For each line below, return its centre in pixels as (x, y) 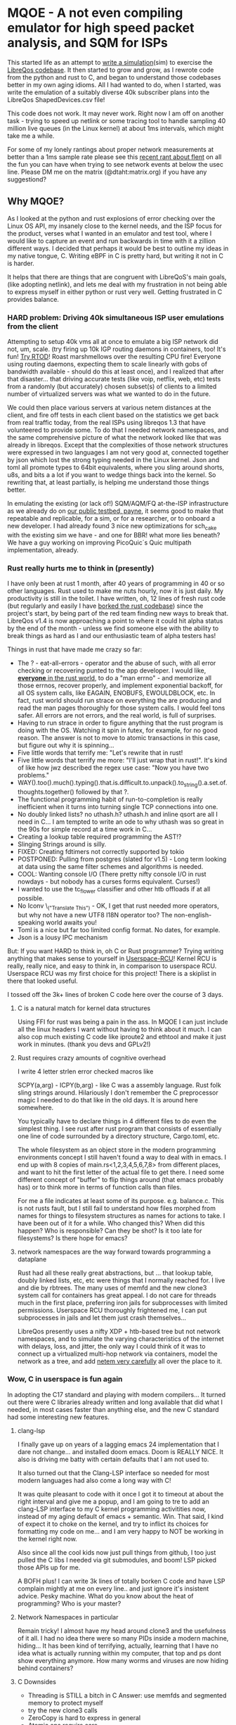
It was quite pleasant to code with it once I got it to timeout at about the (120, 1494)
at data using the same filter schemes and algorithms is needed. (110, 866)
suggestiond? (27, 179)
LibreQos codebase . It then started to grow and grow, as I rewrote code (111, 70)
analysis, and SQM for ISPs (88, 43)
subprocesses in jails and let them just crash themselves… (102, 1318)
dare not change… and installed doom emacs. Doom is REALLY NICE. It (120, 1451)
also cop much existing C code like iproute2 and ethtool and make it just (122, 1036)
